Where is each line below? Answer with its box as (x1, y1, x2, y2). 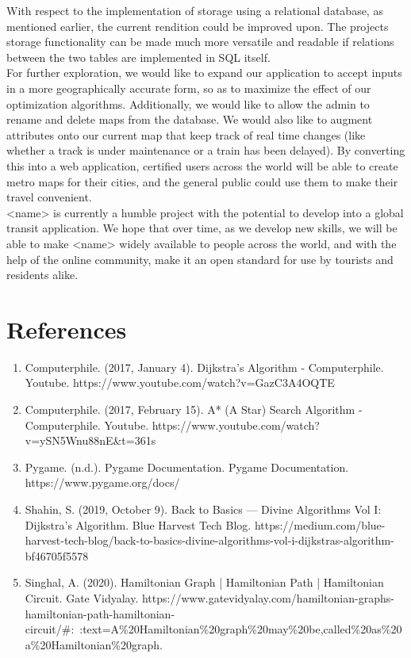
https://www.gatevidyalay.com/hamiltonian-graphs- (141, 589, 394, 606)
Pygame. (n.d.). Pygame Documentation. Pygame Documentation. (25, 458, 349, 475)
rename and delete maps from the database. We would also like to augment (6, 111, 373, 128)
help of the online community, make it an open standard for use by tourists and (6, 251, 394, 267)
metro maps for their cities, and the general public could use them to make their (6, 173, 398, 189)
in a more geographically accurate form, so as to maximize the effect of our (6, 79, 371, 96)
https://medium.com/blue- (254, 516, 386, 533)
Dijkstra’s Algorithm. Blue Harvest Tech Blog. (25, 516, 252, 533)
